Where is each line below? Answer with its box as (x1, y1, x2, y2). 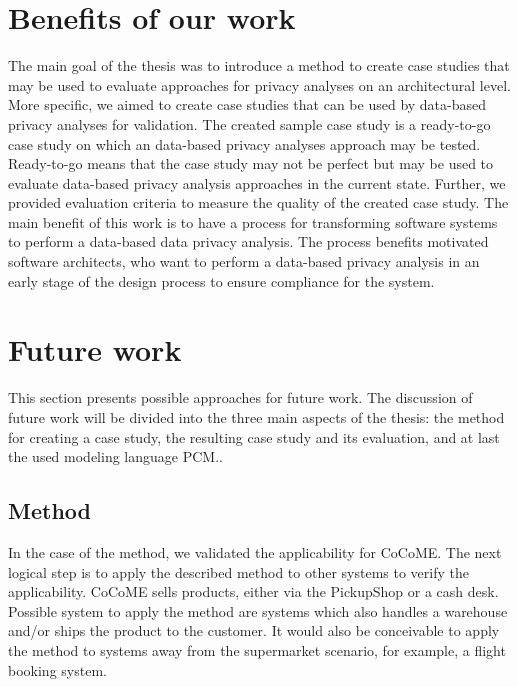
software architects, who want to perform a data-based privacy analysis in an (8, 251, 480, 272)
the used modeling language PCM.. (8, 446, 223, 467)
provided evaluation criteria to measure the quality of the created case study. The (8, 192, 509, 213)
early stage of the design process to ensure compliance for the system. (8, 270, 435, 291)
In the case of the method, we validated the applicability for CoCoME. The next (8, 541, 502, 562)
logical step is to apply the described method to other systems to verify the (8, 561, 469, 582)
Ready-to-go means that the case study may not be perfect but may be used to (8, 153, 494, 174)
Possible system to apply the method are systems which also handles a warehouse (8, 600, 508, 621)
